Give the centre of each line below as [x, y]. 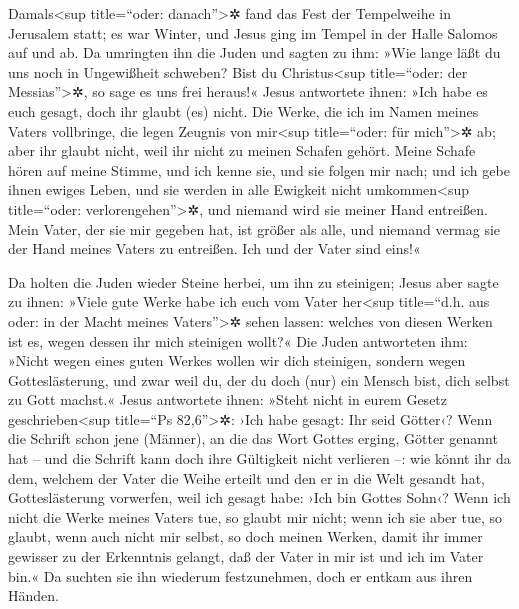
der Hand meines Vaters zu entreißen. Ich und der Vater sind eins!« [214, 248]
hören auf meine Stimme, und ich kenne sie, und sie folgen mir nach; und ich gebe [259, 169]
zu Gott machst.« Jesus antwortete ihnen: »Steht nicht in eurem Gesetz [228, 399]
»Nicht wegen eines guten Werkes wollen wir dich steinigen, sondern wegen [237, 360]
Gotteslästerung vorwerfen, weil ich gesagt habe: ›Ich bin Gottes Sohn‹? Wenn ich [259, 497]
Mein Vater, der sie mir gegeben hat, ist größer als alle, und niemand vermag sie [254, 228]
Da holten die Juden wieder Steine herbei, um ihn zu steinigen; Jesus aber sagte [253, 281]
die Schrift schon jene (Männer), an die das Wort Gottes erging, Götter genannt [253, 438]
